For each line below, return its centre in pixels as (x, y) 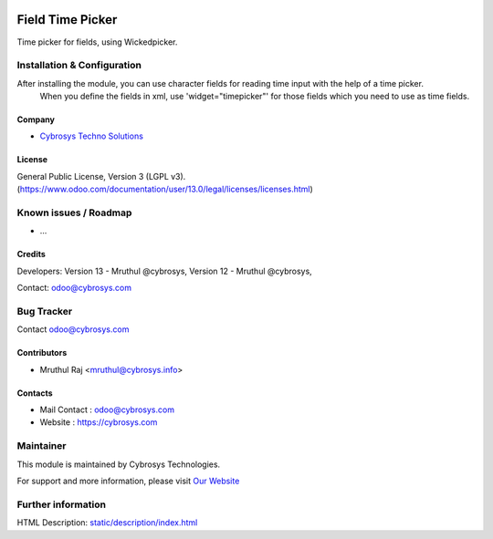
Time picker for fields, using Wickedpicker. (97, 42)
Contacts (35, 393)
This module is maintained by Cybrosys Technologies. (119, 464)
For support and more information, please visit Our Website (128, 481)
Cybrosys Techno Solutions (91, 136)
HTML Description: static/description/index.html (107, 523)
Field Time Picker (67, 20)
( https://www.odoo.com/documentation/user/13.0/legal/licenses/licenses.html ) (165, 189)
